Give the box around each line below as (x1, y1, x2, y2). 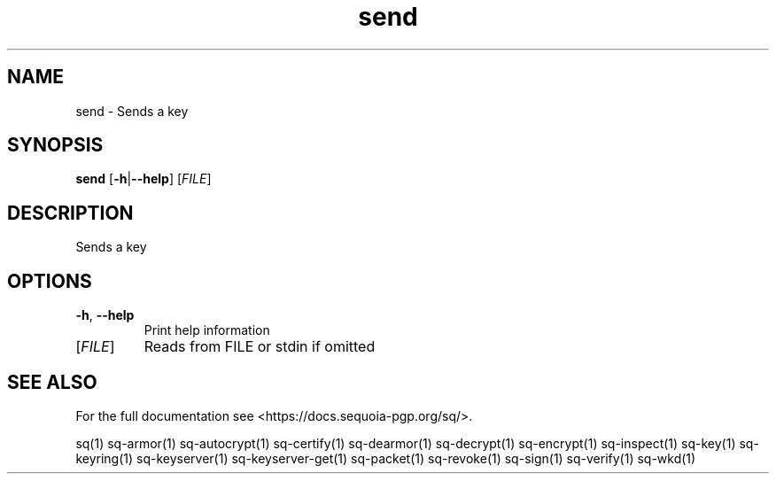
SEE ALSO (7, 370, 97, 393)
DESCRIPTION (7, 201, 134, 224)
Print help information (144, 322, 270, 338)
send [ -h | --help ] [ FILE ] (75, 171, 212, 187)
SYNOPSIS (7, 134, 104, 157)
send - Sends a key (75, 103, 189, 119)
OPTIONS (7, 269, 92, 292)
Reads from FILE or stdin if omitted (144, 337, 376, 356)
